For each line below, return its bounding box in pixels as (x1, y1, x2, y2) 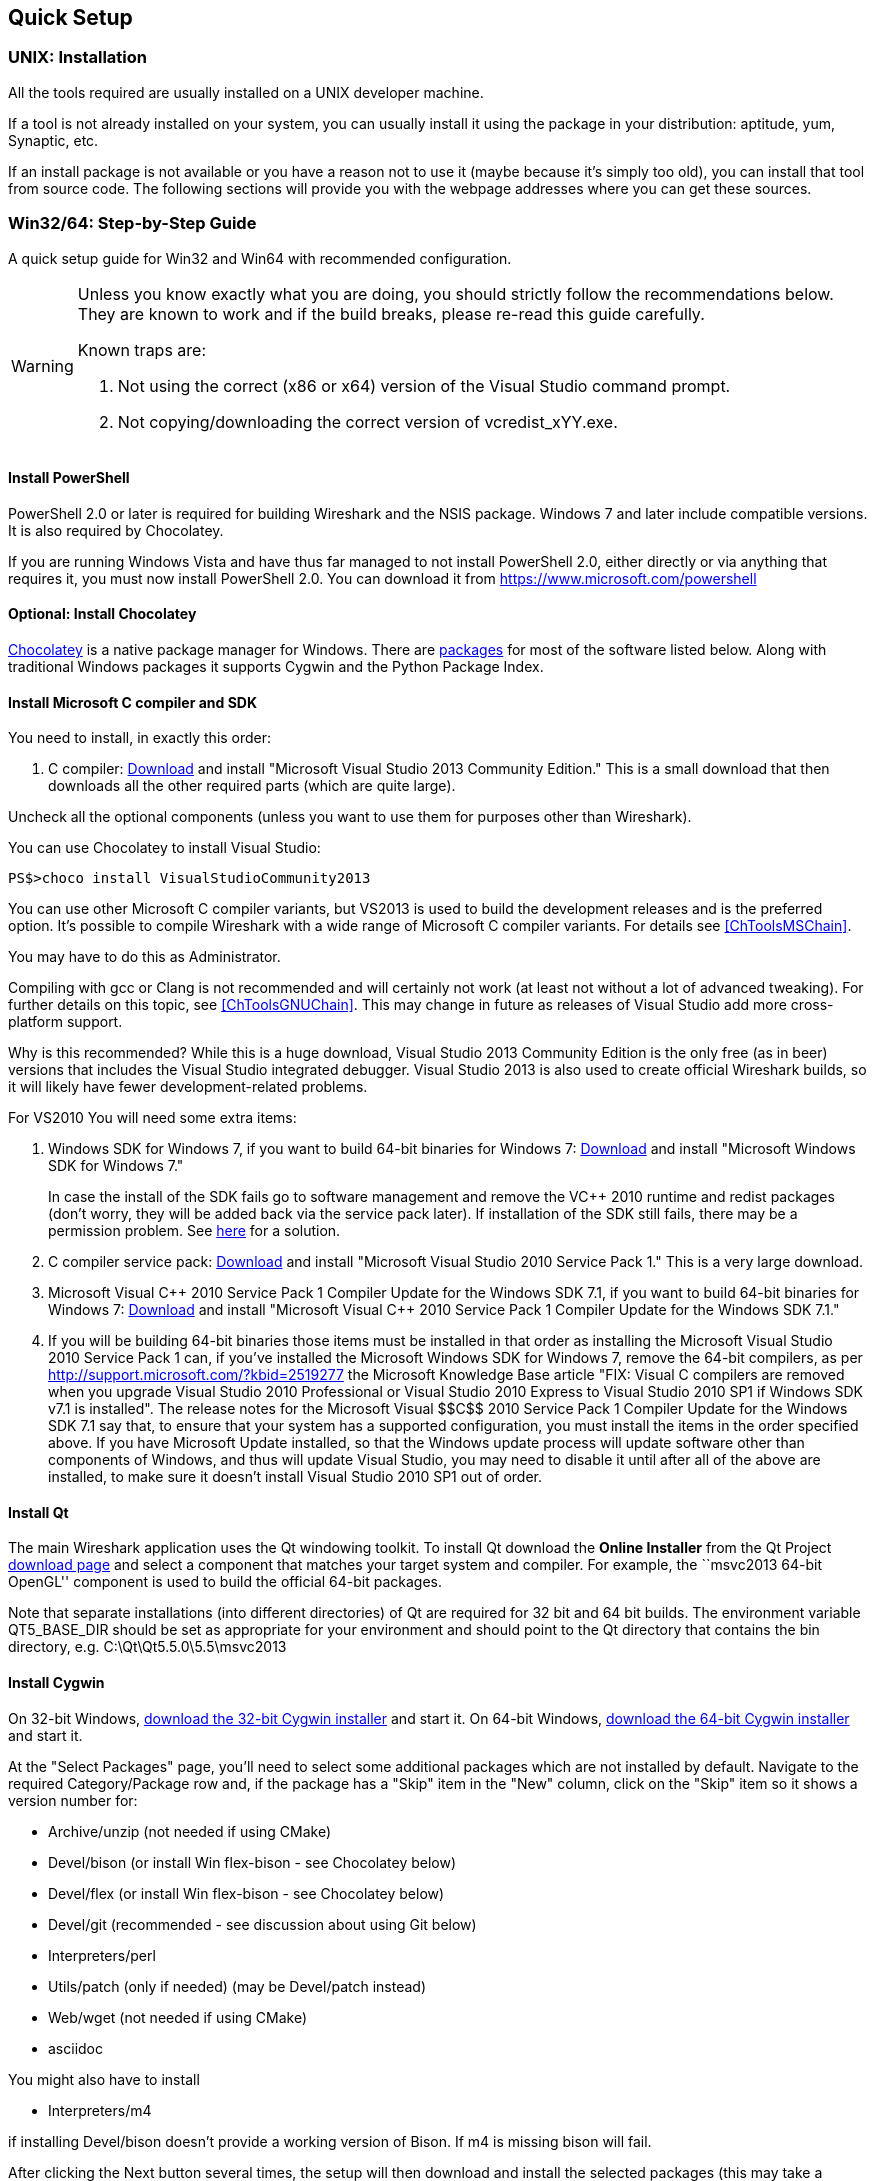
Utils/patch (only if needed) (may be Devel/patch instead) (48, 1977, 427, 1995)
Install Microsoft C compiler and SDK (8, 693, 257, 711)
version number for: (8, 1791, 138, 1809)
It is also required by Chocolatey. (8, 521, 224, 539)
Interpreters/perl (48, 1946, 156, 1964)
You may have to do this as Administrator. (8, 948, 281, 966)
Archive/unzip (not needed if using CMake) (48, 1822, 332, 1840)
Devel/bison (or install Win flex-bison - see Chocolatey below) (48, 1853, 457, 1871)
